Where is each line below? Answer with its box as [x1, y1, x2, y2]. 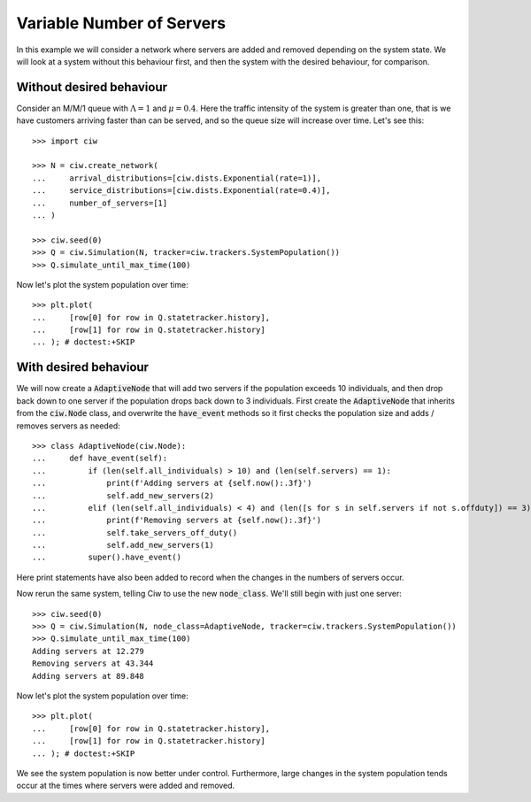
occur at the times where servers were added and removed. [16, 780, 235, 791]
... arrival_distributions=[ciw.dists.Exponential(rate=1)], [32, 173, 322, 183]
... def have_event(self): [32, 453, 168, 464]
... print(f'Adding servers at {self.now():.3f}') [32, 478, 312, 489]
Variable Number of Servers [16, 13, 226, 33]
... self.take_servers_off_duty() [32, 528, 238, 537]
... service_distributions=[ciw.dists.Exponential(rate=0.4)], [32, 186, 331, 196]
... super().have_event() [32, 552, 181, 562]
